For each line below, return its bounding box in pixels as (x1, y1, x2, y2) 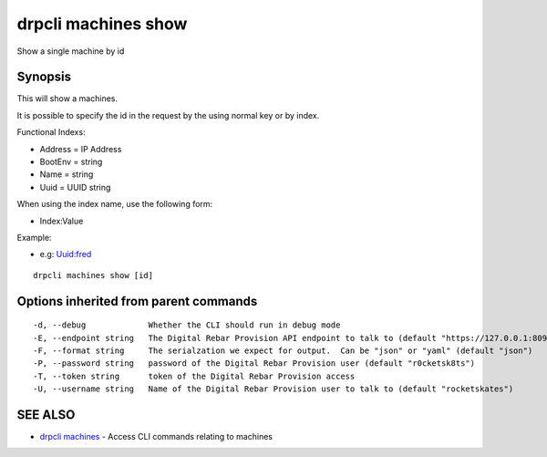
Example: (16, 232, 52, 243)
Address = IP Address (39, 143, 122, 154)
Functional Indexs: (16, 127, 86, 138)
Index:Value (39, 215, 84, 226)
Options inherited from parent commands (16, 293, 258, 309)
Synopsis (16, 69, 72, 85)
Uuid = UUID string (39, 182, 111, 192)
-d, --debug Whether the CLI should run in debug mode (33, 320, 341, 330)
